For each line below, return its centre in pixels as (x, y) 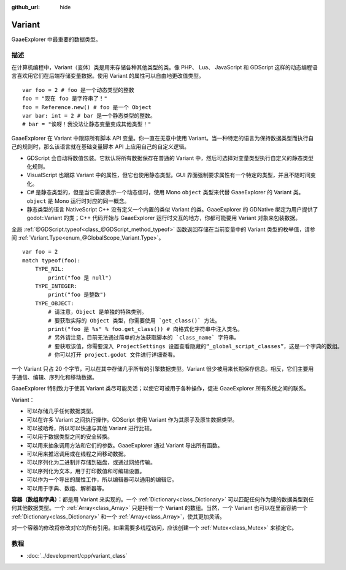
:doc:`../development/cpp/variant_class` (77, 556)
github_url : (25, 7)
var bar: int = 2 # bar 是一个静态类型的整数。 (89, 116)
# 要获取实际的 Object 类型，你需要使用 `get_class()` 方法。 (134, 321)
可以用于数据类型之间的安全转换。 (70, 437)
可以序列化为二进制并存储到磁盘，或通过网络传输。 (91, 462)
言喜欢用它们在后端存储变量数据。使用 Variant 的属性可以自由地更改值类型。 (108, 76)
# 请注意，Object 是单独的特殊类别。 (98, 312)
